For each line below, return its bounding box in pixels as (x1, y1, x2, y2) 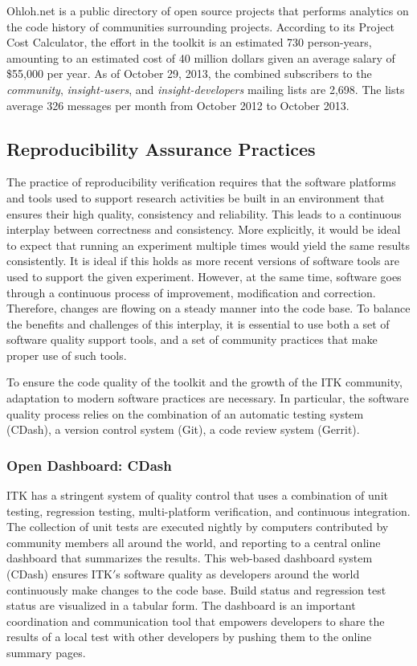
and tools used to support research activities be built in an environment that (6, 189, 385, 206)
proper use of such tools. (6, 346, 127, 363)
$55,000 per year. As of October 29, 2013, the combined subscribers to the (6, 65, 372, 82)
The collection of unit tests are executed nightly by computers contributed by (6, 518, 389, 535)
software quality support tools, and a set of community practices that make (6, 331, 378, 348)
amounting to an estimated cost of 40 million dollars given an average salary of (6, 49, 395, 66)
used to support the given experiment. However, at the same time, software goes (6, 268, 402, 284)
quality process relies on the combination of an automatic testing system (6, 405, 364, 422)
